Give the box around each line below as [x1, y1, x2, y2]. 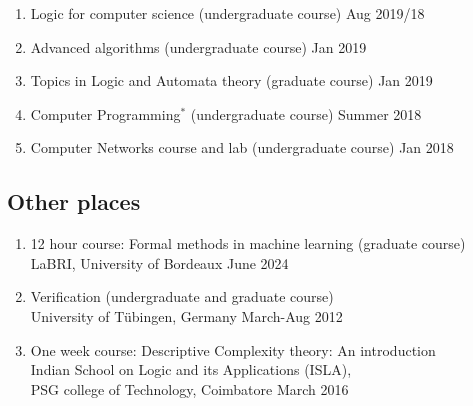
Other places [7, 186, 141, 217]
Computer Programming [30, 103, 181, 124]
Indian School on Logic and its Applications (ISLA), [30, 359, 352, 380]
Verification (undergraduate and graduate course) [30, 286, 334, 307]
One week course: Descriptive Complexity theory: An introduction [30, 339, 436, 360]
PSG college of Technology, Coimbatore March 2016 [30, 378, 349, 399]
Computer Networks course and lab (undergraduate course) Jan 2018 [30, 137, 454, 158]
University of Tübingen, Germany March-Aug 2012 [30, 305, 343, 326]
